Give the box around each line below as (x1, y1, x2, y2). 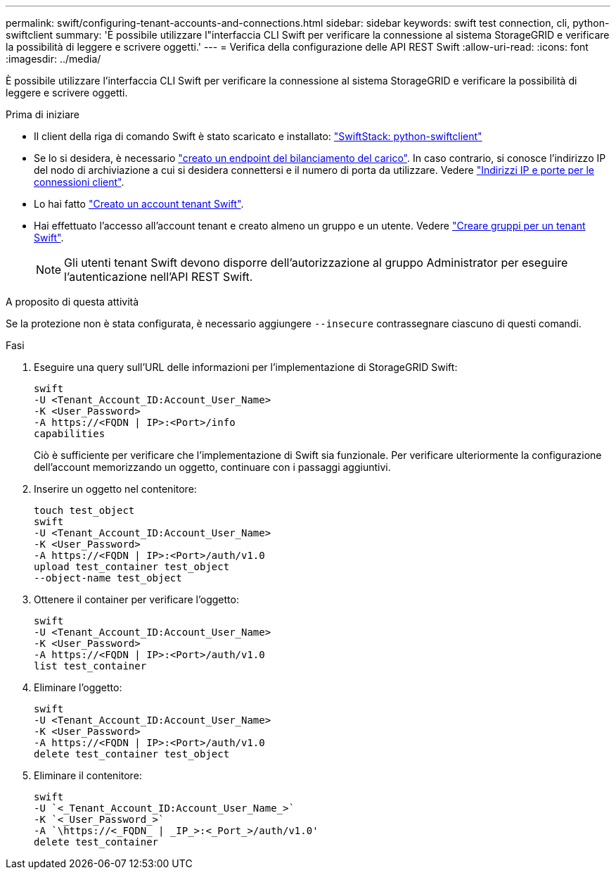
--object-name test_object (34, 572, 182, 584)
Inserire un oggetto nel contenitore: (34, 483, 197, 495)
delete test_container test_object (34, 748, 230, 760)
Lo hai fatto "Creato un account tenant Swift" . (34, 198, 244, 210)
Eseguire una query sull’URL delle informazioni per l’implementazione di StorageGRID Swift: (34, 361, 458, 373)
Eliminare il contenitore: (34, 769, 142, 781)
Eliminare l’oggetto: (34, 681, 122, 693)
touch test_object (34, 505, 135, 516)
